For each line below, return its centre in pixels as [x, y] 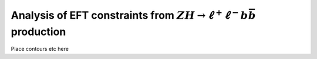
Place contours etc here [40, 49]
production [38, 32]
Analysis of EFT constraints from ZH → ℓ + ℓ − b [130, 14]
